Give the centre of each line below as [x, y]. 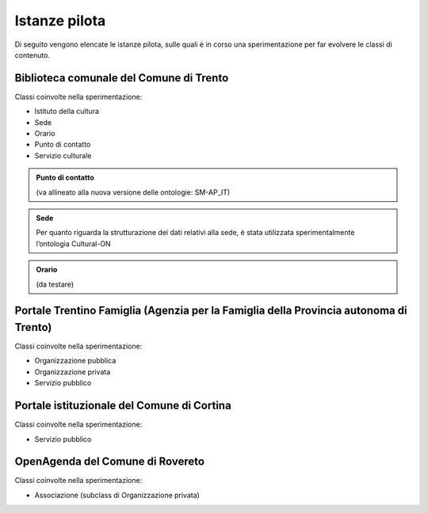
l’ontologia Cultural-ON [73, 243]
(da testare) [55, 284]
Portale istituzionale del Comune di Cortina [123, 406]
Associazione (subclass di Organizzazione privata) [117, 495]
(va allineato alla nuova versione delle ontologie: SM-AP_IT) [133, 192]
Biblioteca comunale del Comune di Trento [122, 78]
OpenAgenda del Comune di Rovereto [110, 462]
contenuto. [32, 55]
